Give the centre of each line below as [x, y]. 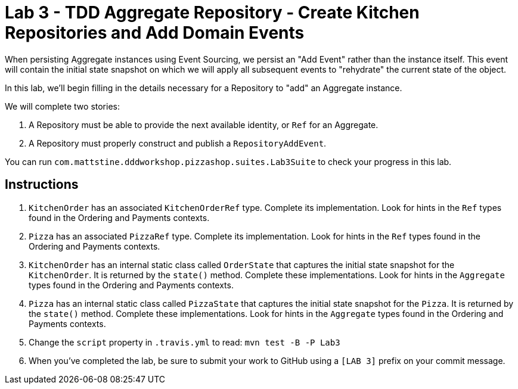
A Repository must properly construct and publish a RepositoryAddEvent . [178, 143]
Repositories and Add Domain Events [155, 33]
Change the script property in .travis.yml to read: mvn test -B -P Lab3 [184, 342]
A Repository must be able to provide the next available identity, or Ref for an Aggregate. [204, 125]
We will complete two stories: [63, 106]
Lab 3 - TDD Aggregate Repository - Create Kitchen [212, 13]
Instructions [42, 185]
